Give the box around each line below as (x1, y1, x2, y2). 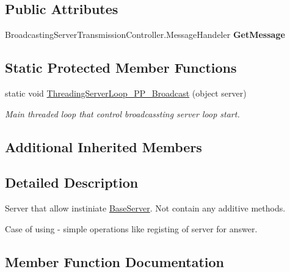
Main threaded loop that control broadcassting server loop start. (5, 107, 240, 120)
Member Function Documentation (5, 252, 225, 271)
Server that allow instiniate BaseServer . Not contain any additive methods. (5, 202, 286, 215)
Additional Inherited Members (5, 137, 202, 156)
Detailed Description (5, 173, 139, 192)
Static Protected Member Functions (5, 58, 237, 77)
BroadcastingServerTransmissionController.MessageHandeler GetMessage (5, 28, 285, 41)
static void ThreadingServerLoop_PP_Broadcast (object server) (5, 87, 247, 99)
